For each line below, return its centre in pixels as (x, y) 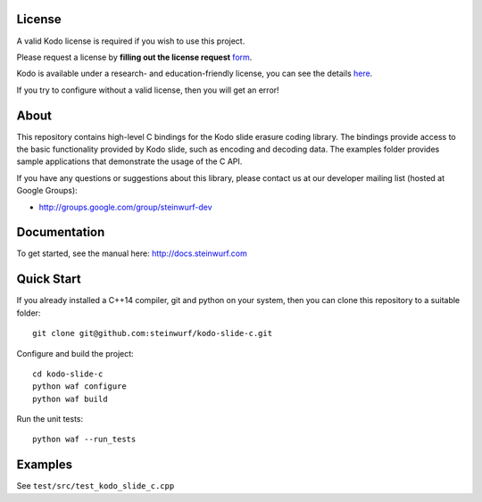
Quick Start (49, 280)
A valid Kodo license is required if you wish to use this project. (131, 41)
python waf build (70, 399)
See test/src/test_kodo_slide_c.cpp (96, 486)
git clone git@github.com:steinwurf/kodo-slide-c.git (152, 333)
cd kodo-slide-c (68, 374)
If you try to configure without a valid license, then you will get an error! (148, 90)
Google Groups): (47, 191)
